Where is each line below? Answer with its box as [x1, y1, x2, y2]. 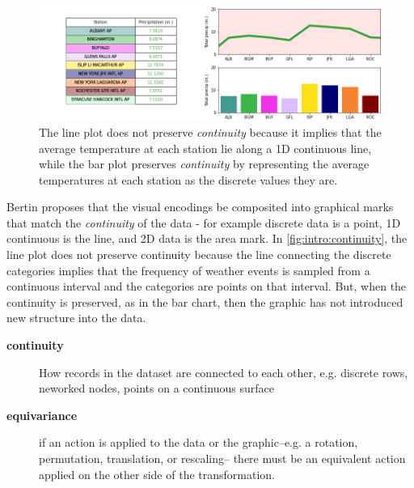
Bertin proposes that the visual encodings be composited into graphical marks [6, 198, 394, 215]
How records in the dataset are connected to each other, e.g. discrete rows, [39, 363, 408, 380]
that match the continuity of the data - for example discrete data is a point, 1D [6, 214, 401, 231]
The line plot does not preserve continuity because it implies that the [39, 123, 382, 140]
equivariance [6, 406, 78, 423]
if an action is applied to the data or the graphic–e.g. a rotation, [39, 434, 358, 451]
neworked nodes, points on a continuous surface [39, 380, 274, 397]
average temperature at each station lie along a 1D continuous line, [39, 139, 372, 156]
